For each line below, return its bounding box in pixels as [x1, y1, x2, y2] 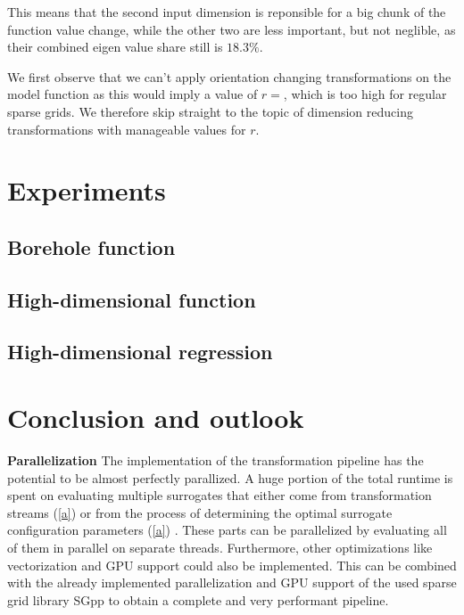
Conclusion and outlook [7, 399, 304, 436]
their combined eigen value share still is [7, 37, 223, 56]
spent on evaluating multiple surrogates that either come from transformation [7, 486, 432, 504]
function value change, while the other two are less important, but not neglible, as [7, 20, 456, 38]
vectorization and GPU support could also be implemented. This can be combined [7, 555, 457, 574]
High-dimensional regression [7, 338, 273, 365]
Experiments [7, 172, 166, 209]
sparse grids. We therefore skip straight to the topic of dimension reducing [7, 102, 413, 120]
